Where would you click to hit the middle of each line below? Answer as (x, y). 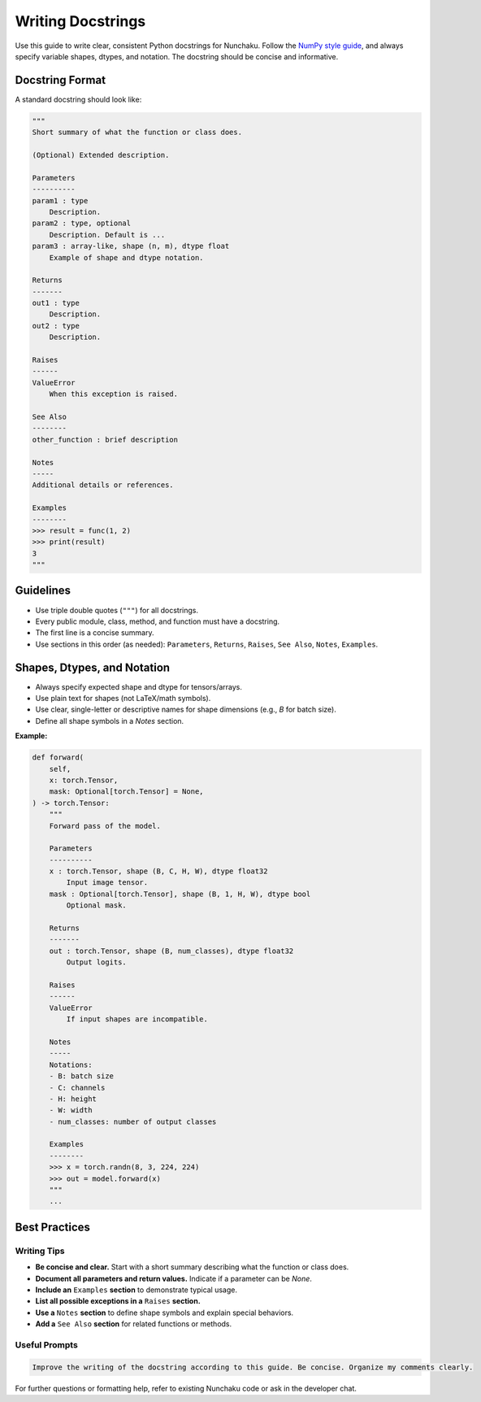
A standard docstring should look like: (78, 99)
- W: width (71, 1110)
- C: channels (77, 1087)
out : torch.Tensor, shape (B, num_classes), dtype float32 (171, 951)
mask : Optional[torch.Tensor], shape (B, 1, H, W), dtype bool (180, 894)
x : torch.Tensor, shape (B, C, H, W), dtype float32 (158, 871)
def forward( (58, 758)
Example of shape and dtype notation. (126, 257)
